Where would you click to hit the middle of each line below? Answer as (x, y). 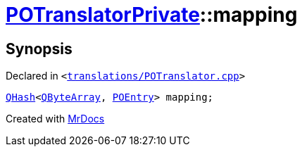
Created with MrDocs (55, 119)
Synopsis (39, 49)
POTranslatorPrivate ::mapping (152, 15)
